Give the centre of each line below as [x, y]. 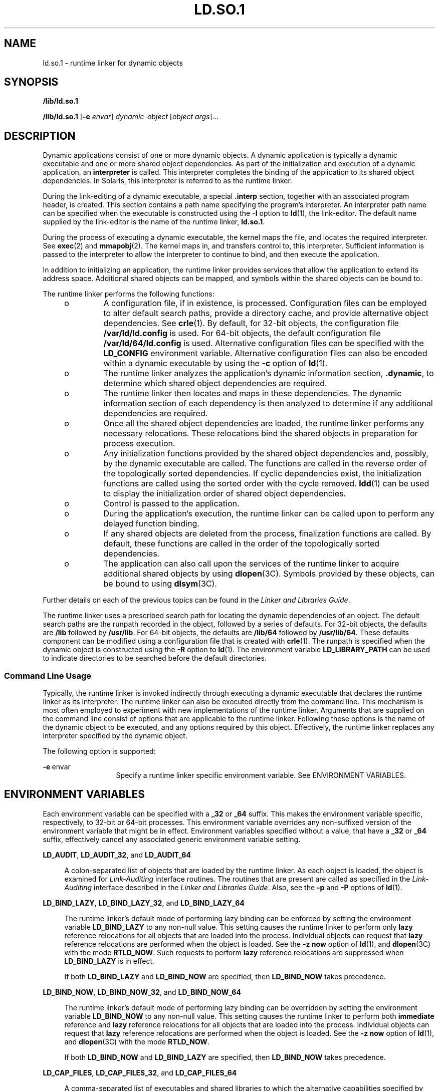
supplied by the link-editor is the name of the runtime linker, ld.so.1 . [154, 222]
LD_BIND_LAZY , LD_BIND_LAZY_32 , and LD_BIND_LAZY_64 [144, 903]
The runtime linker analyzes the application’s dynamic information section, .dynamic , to [269, 373]
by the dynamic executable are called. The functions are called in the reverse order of [265, 464]
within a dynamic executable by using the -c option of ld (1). [215, 363]
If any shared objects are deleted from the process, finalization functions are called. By [267, 534]
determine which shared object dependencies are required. [215, 383]
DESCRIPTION [40, 136]
